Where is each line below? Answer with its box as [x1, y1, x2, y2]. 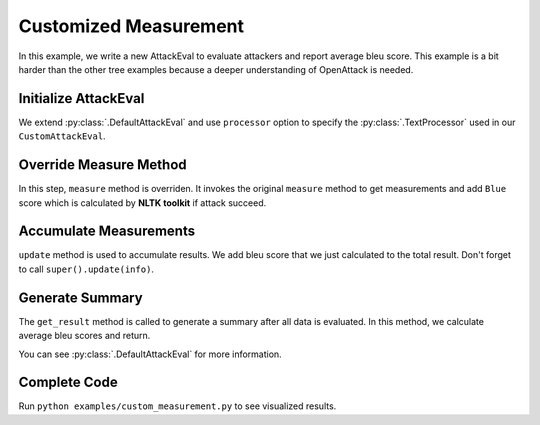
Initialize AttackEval [18, 90, 145, 107]
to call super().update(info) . [18, 263, 155, 275]
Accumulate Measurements [18, 223, 195, 240]
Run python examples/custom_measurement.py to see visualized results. [18, 400, 337, 412]
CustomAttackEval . [18, 130, 106, 142]
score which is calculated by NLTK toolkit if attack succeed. [18, 196, 267, 209]
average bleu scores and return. [18, 330, 151, 342]
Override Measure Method [18, 156, 187, 174]
